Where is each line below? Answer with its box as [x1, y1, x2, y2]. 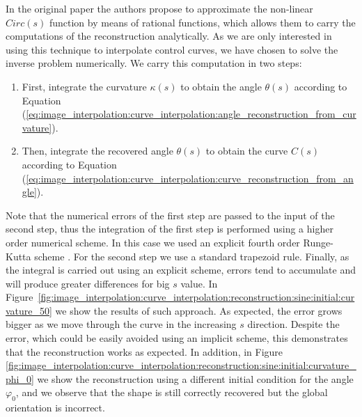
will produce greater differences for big [6, 276, 170, 290]
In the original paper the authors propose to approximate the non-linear [6, 1, 313, 15]
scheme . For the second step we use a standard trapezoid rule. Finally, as [34, 249, 349, 263]
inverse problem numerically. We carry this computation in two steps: [6, 56, 302, 70]
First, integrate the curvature [22, 79, 147, 93]
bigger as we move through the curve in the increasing [6, 317, 237, 331]
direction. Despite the [247, 317, 340, 331]
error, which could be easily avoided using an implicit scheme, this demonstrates [6, 331, 348, 345]
